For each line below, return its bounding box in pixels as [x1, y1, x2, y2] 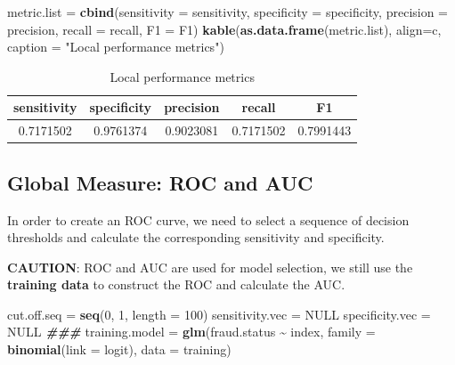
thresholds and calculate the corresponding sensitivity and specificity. [7, 228, 385, 247]
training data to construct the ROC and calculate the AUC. [7, 275, 345, 294]
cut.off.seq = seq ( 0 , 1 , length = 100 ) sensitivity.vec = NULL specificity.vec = [7, 304, 431, 323]
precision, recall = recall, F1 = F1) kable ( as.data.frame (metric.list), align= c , [7, 20, 442, 38]
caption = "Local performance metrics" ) [7, 37, 224, 56]
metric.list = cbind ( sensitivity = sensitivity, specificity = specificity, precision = [7, 3, 449, 20]
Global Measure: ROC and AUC [7, 168, 313, 196]
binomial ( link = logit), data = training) [7, 340, 232, 359]
